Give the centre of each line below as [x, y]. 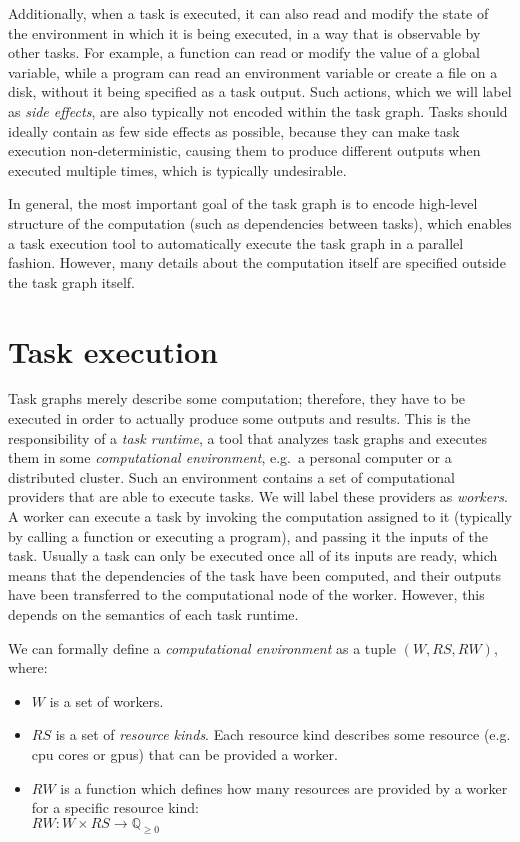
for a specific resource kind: [115, 807]
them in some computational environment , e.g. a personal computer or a [230, 457]
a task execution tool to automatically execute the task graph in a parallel [236, 242]
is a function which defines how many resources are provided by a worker [284, 787]
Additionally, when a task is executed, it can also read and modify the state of [248, 13]
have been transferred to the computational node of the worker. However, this [246, 594]
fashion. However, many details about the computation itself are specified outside [257, 262]
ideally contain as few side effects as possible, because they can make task [234, 130]
